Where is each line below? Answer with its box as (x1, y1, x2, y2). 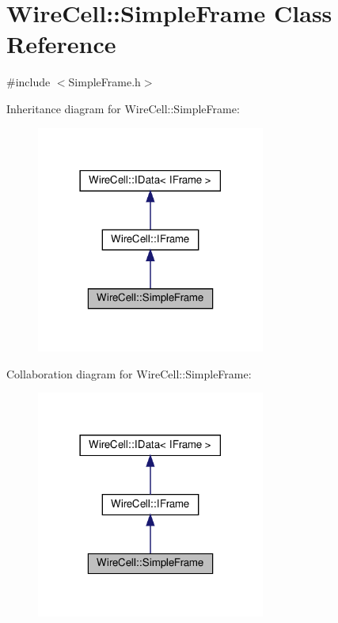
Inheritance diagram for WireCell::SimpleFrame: (6, 100, 240, 116)
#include (6, 74, 51, 90)
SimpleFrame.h (68, 74, 141, 90)
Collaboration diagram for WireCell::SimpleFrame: (6, 365, 252, 382)
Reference (6, 28, 116, 60)
